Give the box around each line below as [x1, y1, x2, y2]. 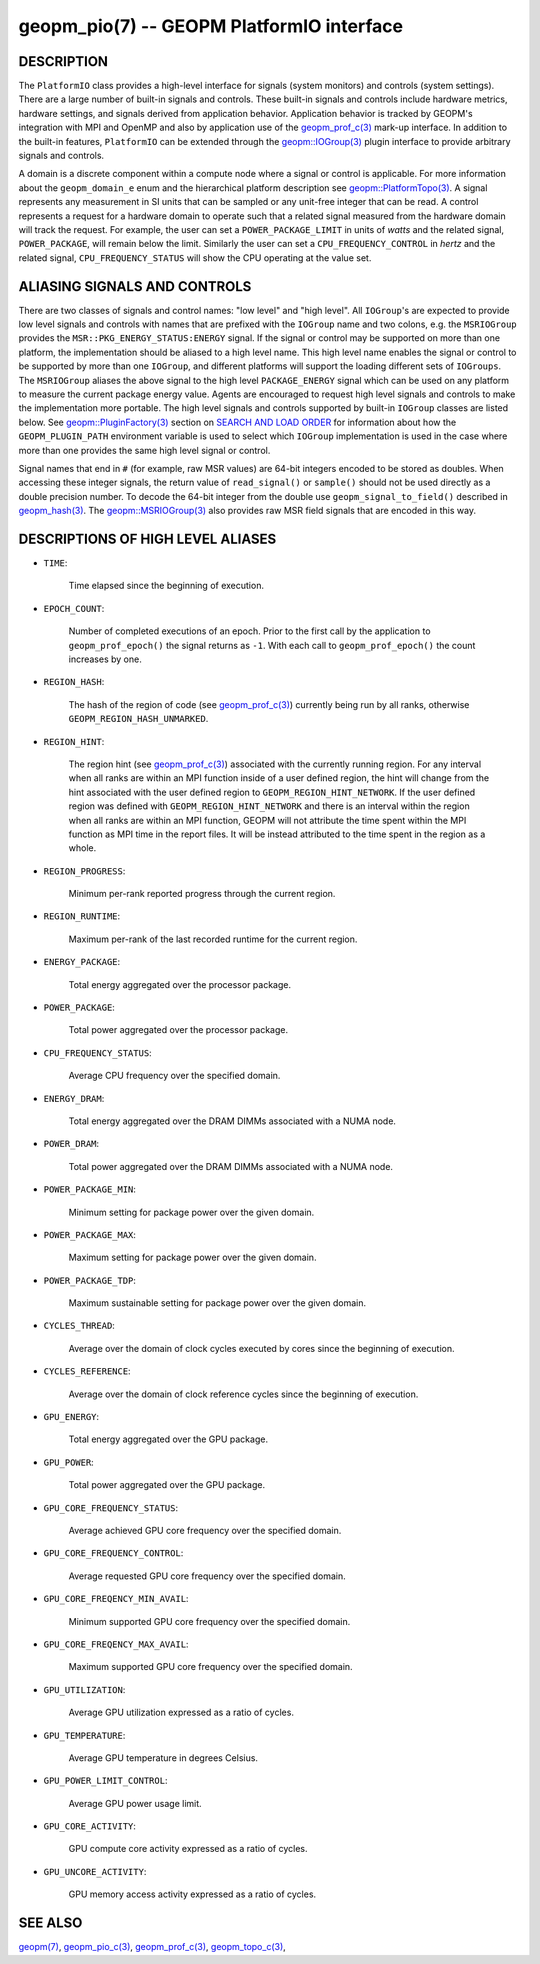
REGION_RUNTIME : [43, 910, 121, 922]
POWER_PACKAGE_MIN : [43, 1183, 137, 1195]
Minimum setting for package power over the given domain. [68, 1206, 315, 1218]
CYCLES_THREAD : [43, 1320, 115, 1332]
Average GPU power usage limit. [68, 1797, 202, 1809]
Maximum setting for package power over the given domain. [68, 1251, 317, 1264]
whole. [68, 842, 97, 854]
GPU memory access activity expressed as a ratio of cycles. [68, 1888, 317, 1900]
